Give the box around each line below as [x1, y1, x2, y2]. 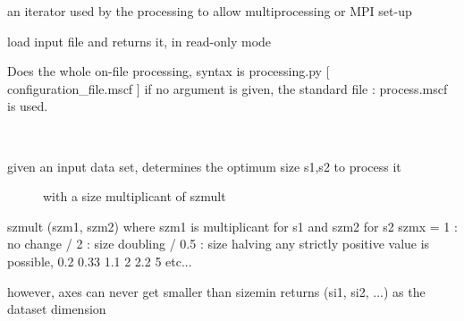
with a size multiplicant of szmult [43, 187, 226, 206]
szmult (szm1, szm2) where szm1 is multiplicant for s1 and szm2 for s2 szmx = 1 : [7, 216, 458, 235]
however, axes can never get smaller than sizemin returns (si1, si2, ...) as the [7, 282, 426, 300]
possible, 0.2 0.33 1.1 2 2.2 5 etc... [7, 251, 192, 270]
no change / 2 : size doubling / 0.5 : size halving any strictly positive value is [7, 234, 430, 253]
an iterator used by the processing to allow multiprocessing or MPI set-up [7, 2, 412, 20]
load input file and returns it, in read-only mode [7, 31, 272, 50]
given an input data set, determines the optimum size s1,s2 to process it [7, 156, 401, 175]
